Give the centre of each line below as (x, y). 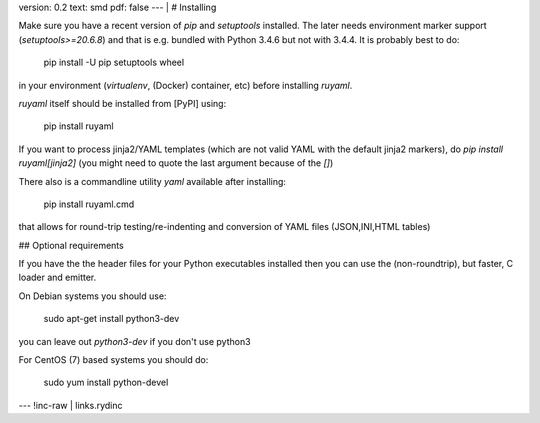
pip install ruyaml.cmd (89, 204)
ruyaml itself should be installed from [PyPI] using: (122, 103)
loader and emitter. (57, 277)
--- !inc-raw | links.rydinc (70, 405)
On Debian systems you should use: (92, 296)
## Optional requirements (71, 245)
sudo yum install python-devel (106, 382)
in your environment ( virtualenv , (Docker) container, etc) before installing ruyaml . (185, 85)
